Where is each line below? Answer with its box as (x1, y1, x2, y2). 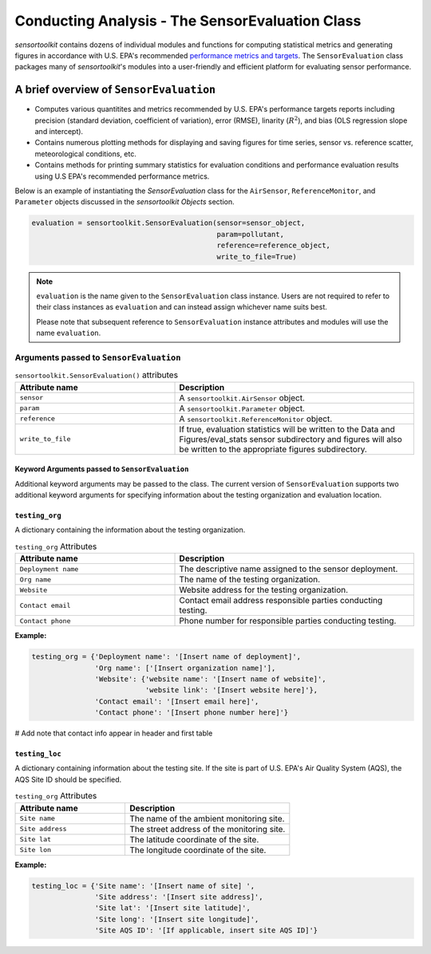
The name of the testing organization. (179, 574, 321, 585)
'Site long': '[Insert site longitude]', (94, 914, 259, 924)
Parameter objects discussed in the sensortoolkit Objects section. (14, 197, 235, 207)
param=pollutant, (216, 230, 285, 238)
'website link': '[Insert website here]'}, (144, 686, 318, 695)
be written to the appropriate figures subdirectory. (179, 443, 367, 455)
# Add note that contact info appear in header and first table (14, 728, 213, 738)
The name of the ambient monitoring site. (129, 813, 285, 824)
